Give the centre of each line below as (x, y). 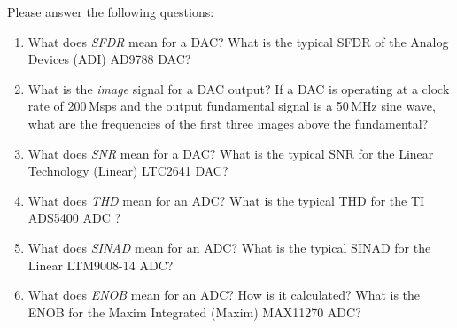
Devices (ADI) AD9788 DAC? (109, 59)
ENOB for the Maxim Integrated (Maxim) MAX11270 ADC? (194, 312)
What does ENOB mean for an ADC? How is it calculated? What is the (224, 295)
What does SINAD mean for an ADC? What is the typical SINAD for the (229, 247)
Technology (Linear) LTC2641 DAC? (128, 171)
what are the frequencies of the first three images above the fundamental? (228, 123)
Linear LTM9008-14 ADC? (101, 265)
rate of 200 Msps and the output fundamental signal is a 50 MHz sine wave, (232, 106)
